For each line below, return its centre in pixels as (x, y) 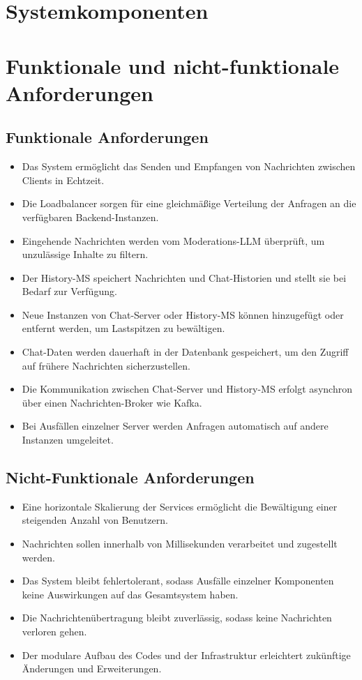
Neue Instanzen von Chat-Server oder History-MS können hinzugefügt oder (183, 314)
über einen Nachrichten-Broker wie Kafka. (112, 402)
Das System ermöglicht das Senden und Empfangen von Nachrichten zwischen (189, 166)
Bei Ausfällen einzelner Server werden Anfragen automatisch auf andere (175, 426)
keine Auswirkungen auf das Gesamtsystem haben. (130, 594)
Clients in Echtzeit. (63, 180)
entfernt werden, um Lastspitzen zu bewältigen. (123, 328)
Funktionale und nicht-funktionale (173, 65)
